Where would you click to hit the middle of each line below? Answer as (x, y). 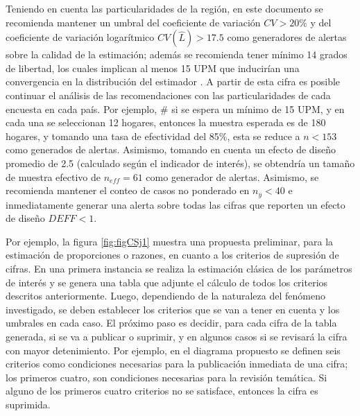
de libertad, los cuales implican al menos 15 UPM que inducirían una (153, 68)
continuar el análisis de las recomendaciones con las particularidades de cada (168, 95)
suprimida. (28, 404)
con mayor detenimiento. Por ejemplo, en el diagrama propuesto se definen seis (173, 350)
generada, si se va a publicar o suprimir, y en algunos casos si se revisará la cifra (177, 336)
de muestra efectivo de (53, 176)
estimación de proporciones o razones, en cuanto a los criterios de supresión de (172, 255)
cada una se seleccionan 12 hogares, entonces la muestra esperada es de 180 (166, 122)
